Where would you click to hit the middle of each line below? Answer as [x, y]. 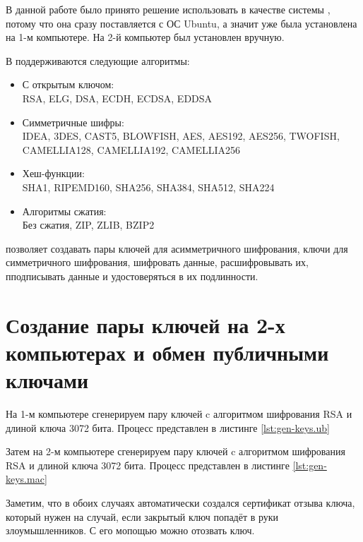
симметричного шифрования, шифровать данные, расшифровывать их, [157, 262]
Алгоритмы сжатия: [64, 211]
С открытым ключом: [68, 84]
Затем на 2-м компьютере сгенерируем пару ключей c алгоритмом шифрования [175, 451]
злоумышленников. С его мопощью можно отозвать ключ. [130, 530]
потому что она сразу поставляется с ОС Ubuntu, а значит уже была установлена [181, 23]
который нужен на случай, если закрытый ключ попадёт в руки [142, 516]
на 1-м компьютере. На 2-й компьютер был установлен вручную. [145, 37]
